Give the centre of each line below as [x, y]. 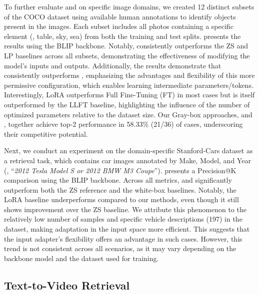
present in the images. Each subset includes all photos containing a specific [119, 26]
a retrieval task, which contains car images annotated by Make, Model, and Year [127, 160]
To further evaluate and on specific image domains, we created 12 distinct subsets [129, 6]
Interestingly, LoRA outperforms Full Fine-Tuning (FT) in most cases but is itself [129, 95]
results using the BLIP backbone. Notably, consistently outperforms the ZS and [126, 46]
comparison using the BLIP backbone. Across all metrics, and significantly [118, 180]
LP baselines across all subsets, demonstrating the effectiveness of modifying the [127, 55]
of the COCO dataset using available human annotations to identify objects [120, 16]
